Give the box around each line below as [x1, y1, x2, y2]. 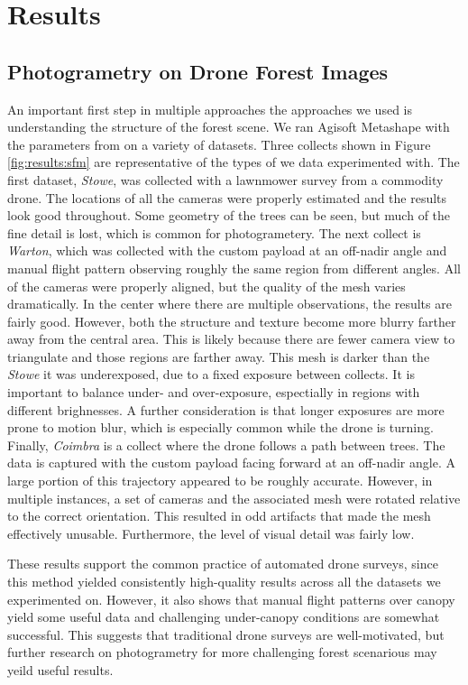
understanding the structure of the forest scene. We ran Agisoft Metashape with [7, 117, 450, 136]
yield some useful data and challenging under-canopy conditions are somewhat [7, 607, 440, 626]
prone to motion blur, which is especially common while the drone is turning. [7, 418, 434, 437]
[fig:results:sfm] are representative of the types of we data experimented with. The [7, 153, 460, 171]
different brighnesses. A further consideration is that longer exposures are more [7, 400, 445, 419]
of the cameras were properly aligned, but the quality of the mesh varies [7, 276, 406, 295]
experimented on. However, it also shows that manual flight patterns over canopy [7, 589, 455, 608]
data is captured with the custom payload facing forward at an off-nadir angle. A [7, 453, 455, 472]
